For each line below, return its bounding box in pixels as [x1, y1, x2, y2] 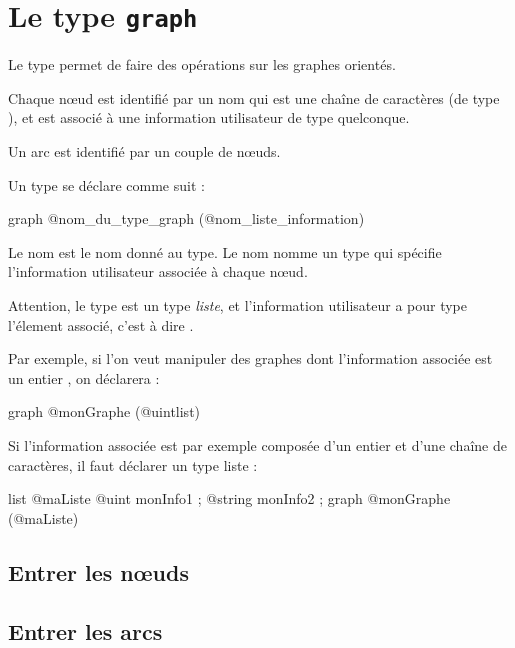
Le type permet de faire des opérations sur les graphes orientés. [8, 54, 396, 75]
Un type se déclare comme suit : [8, 174, 205, 195]
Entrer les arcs [8, 615, 163, 646]
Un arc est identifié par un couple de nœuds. [8, 141, 281, 162]
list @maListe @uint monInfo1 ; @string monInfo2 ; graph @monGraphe [8, 488, 451, 509]
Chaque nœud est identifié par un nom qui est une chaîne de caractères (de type [8, 87, 500, 108]
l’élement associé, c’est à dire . [8, 314, 194, 335]
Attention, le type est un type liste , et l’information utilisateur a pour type [8, 295, 468, 315]
